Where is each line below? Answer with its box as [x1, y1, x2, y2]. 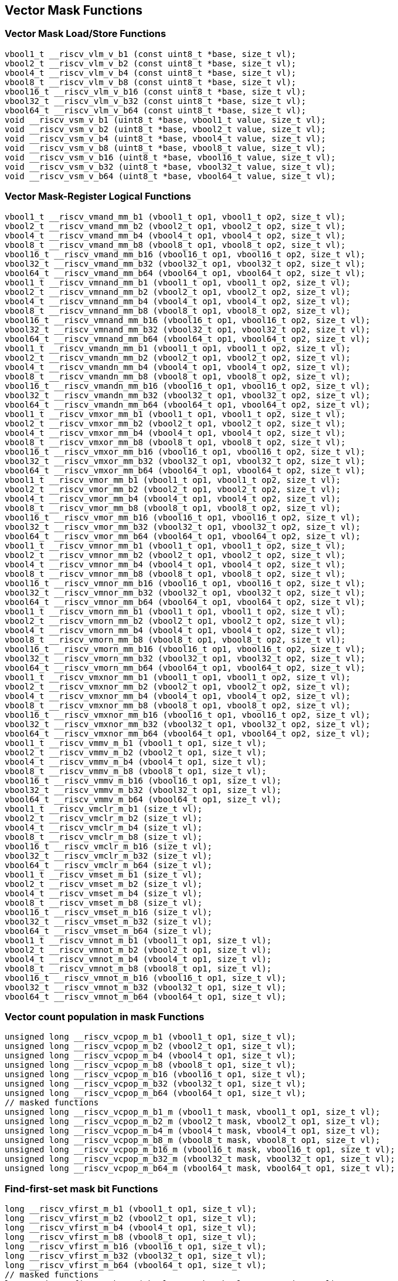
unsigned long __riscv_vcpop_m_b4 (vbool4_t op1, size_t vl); [5, 1051, 297, 1061]
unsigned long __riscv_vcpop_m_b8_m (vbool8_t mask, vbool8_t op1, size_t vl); [5, 1135, 380, 1145]
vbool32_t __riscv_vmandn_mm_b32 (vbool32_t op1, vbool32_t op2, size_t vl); [5, 390, 370, 400]
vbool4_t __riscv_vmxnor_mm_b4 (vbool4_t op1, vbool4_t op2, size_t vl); [5, 691, 351, 701]
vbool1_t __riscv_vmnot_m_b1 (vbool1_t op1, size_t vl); [5, 935, 272, 945]
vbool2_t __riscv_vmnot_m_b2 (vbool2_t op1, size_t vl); [5, 944, 272, 954]
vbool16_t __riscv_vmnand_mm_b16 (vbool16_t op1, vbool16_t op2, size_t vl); [5, 315, 370, 325]
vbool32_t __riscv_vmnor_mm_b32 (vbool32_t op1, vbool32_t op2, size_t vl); [5, 587, 366, 597]
